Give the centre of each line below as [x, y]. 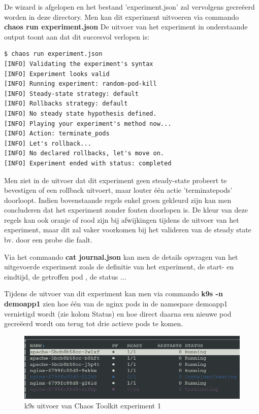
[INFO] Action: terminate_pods [57, 134]
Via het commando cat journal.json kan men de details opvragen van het [121, 256]
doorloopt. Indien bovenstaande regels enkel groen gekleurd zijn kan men [118, 200]
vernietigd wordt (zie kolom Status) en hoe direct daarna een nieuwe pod [118, 313]
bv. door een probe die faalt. [48, 240]
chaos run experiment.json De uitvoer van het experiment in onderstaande [126, 27]
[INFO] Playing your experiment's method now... [88, 124]
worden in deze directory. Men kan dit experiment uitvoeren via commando [122, 16]
